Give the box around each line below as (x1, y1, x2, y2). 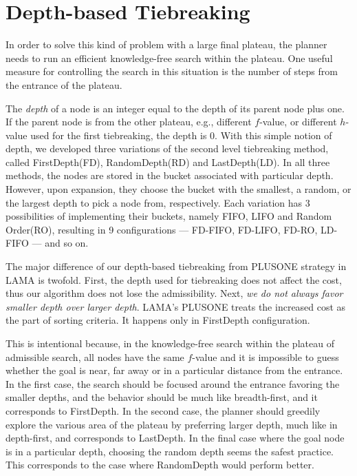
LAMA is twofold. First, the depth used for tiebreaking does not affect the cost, (6, 272, 342, 287)
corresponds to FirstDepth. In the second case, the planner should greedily (6, 403, 321, 417)
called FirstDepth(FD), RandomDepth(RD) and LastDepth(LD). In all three (6, 154, 330, 169)
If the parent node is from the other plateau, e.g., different (6, 114, 252, 129)
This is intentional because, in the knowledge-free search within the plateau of (6, 336, 334, 350)
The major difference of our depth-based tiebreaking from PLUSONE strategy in (6, 259, 347, 273)
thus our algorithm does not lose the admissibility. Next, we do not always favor (6, 286, 343, 300)
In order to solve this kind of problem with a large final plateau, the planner (6, 37, 327, 52)
